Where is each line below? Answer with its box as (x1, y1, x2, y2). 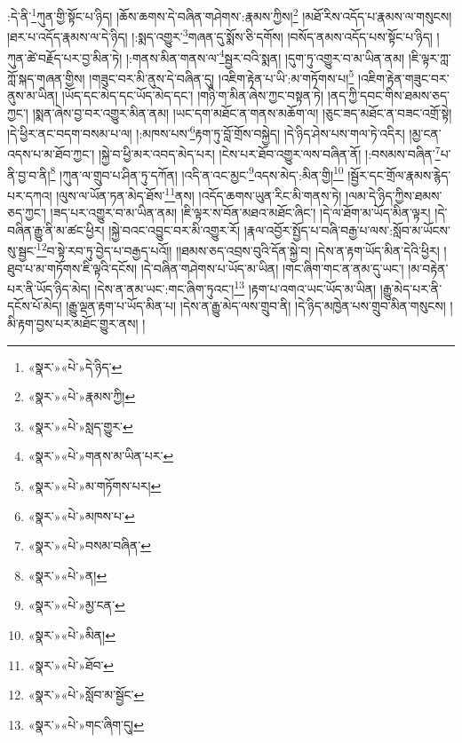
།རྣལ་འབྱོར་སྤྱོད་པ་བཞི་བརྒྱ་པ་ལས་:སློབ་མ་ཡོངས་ (243, 220, 450, 239)
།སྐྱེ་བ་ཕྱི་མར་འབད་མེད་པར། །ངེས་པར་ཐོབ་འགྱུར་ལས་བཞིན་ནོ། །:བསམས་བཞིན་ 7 (99, 142, 441, 163)
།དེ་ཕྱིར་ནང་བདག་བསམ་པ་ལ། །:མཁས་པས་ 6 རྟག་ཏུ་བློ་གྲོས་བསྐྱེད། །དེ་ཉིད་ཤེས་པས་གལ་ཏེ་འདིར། (7, 122, 405, 142)
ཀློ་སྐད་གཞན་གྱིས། (7, 68, 85, 87)
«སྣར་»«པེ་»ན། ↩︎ (28, 565, 108, 584)
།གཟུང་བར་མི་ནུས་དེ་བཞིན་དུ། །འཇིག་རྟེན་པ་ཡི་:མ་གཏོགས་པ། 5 (89, 66, 354, 87)
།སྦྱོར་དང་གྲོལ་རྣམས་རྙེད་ (347, 165, 451, 184)
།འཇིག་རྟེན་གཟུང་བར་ (357, 68, 450, 87)
